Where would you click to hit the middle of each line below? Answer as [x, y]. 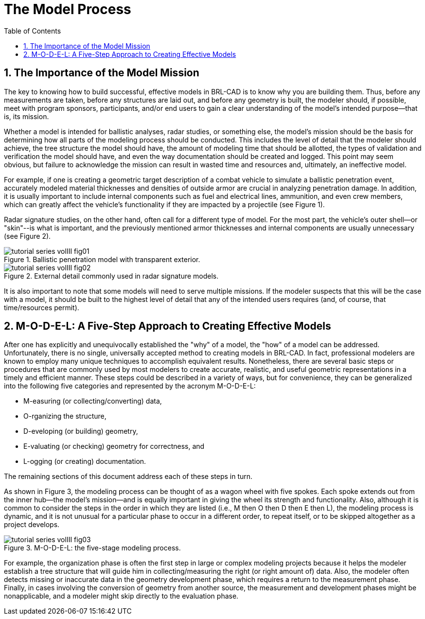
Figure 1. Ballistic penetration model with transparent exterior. [102, 259]
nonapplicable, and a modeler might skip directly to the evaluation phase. [121, 596]
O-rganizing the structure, [65, 416]
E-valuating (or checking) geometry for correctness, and [114, 446]
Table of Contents [33, 31]
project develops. [32, 525]
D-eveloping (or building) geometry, [81, 431]
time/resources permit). [42, 307]
